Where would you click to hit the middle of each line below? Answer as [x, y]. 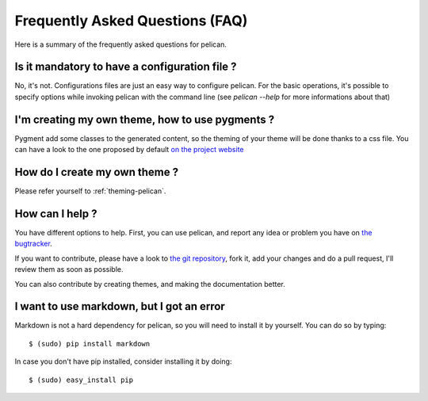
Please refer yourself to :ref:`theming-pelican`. [90, 191]
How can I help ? [56, 214]
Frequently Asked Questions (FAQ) [131, 21]
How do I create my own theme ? [96, 172]
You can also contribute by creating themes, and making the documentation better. [150, 284]
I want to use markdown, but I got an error [120, 306]
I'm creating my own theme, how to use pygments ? [145, 119]
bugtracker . [34, 244]
